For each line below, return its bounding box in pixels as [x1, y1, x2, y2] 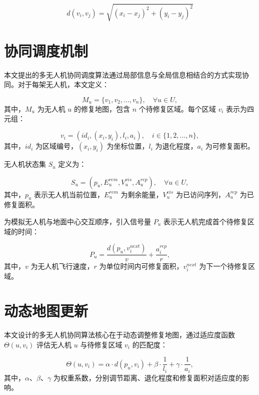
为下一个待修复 [199, 261, 248, 271]
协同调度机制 [4, 40, 88, 61]
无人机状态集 [4, 159, 46, 169]
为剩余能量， [120, 189, 163, 199]
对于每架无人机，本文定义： [17, 79, 109, 90]
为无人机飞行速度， [30, 261, 94, 271]
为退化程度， [155, 141, 197, 151]
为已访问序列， [175, 189, 225, 199]
